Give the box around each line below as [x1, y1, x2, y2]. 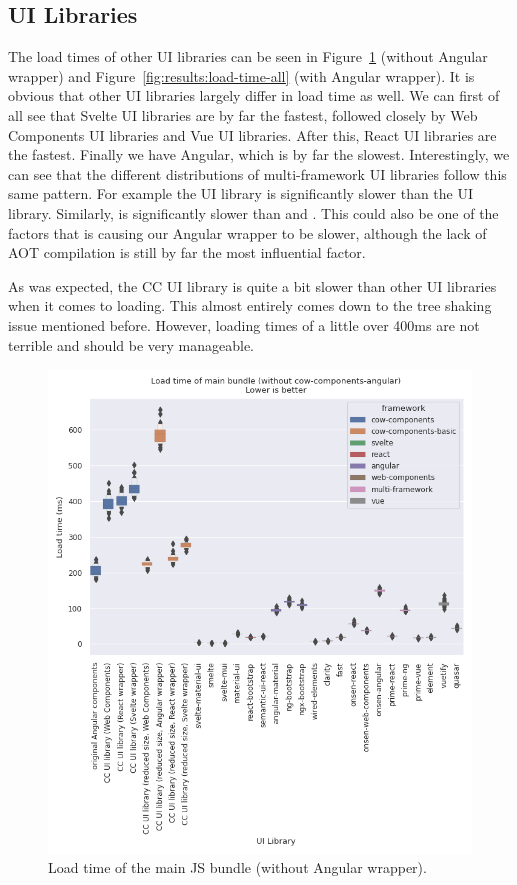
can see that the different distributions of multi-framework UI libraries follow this [8, 163, 507, 184]
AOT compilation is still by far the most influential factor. [8, 242, 366, 263]
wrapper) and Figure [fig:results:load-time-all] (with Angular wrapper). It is [8, 65, 475, 86]
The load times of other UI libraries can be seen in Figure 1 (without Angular [8, 46, 488, 67]
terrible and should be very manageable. [8, 334, 254, 355]
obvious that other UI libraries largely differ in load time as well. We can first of [8, 85, 500, 106]
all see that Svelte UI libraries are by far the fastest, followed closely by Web [8, 104, 478, 125]
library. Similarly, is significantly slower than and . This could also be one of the [8, 202, 499, 223]
